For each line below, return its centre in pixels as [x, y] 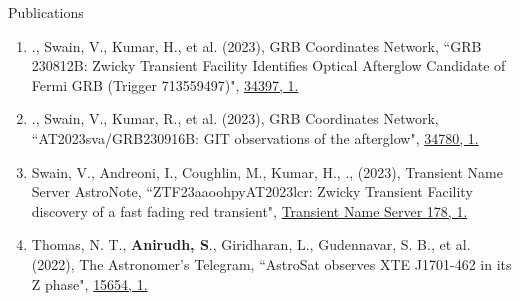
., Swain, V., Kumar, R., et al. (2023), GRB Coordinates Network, [235, 118]
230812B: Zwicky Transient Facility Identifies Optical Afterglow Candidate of [268, 65]
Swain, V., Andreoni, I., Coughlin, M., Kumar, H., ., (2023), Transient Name [267, 171]
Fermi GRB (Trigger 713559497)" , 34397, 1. [165, 84]
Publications [46, 12]
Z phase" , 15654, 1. [89, 283]
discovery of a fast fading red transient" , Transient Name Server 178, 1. [249, 210]
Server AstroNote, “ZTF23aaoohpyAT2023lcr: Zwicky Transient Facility [252, 191]
